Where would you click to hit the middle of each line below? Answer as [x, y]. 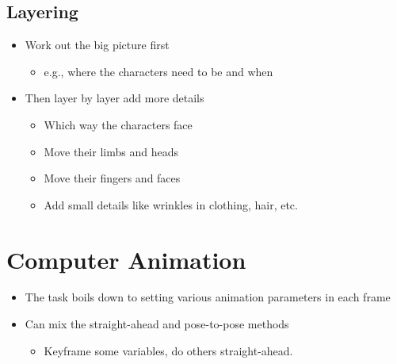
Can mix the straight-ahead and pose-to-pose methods [157, 324]
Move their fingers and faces [112, 178]
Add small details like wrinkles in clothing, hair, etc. [171, 204]
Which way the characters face [118, 124]
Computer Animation [126, 259]
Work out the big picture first [97, 45]
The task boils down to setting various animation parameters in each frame [208, 297]
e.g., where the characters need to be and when [158, 71]
